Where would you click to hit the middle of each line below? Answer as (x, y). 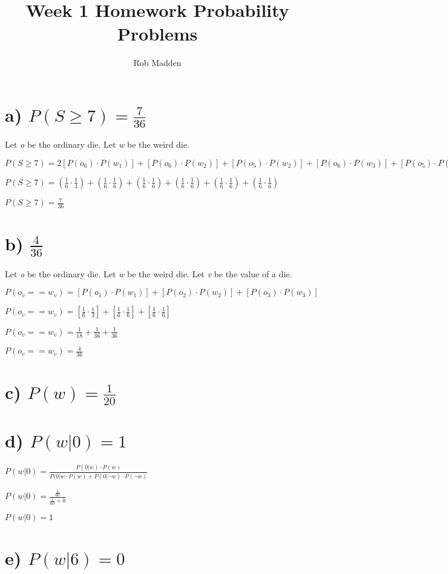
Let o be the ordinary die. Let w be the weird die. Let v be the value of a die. (149, 273)
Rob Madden (157, 63)
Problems (157, 34)
